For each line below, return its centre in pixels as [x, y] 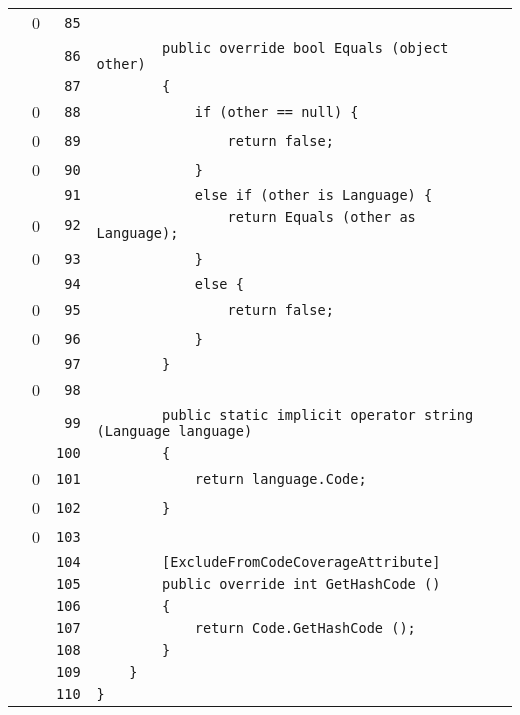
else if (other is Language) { [313, 195]
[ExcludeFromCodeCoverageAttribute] [301, 562]
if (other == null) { [276, 111]
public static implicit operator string [318, 415]
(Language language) [174, 431]
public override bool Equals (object [305, 48]
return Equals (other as [321, 217]
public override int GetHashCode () [301, 584]
